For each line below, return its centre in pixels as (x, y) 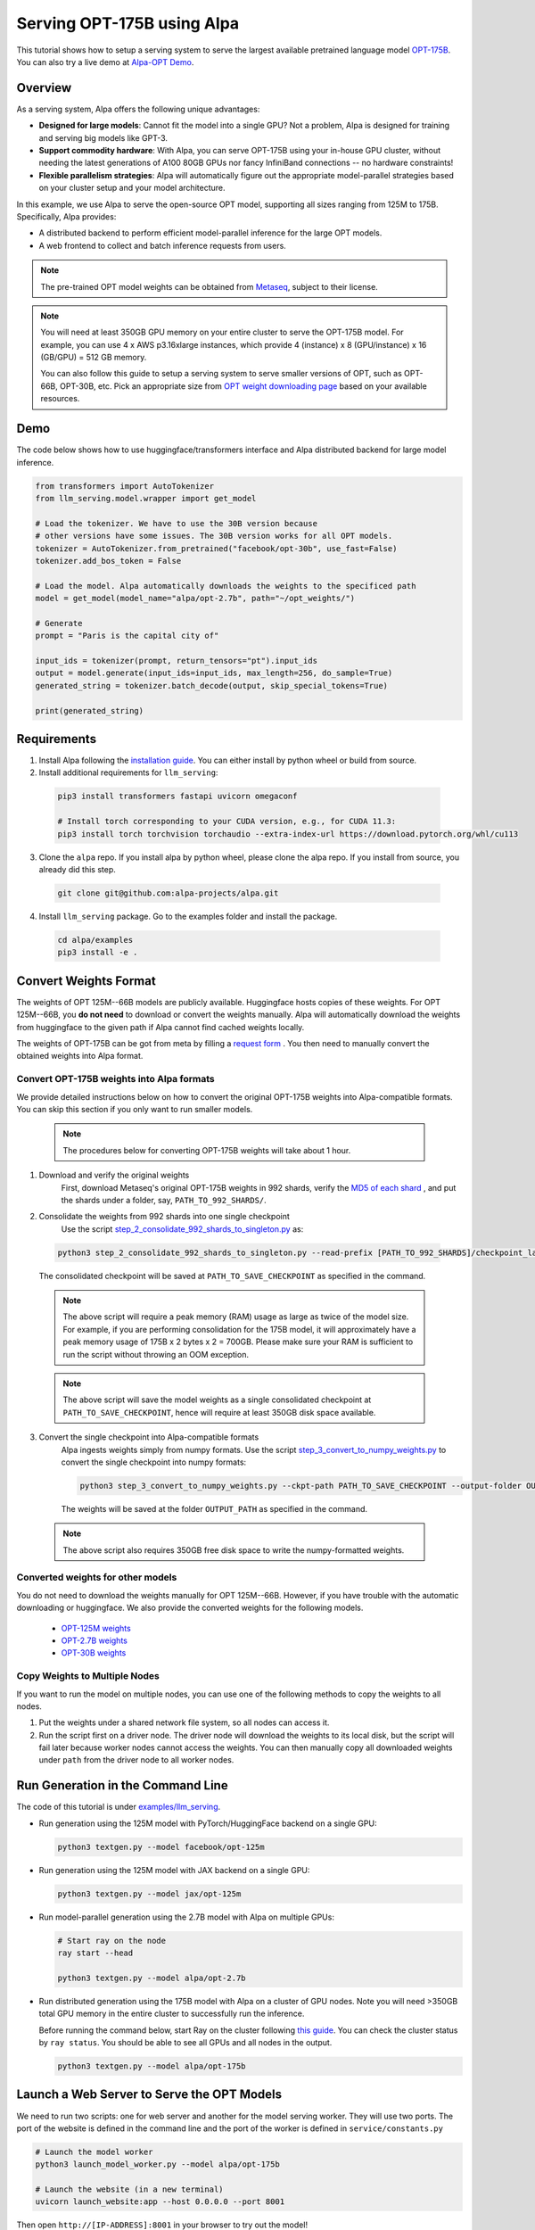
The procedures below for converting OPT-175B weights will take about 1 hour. (207, 1150)
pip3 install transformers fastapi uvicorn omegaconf (177, 797)
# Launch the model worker (94, 2152)
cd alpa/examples (95, 940)
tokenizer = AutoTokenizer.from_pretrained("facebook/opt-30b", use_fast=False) (216, 548)
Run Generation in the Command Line (122, 1785)
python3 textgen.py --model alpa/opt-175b (152, 2066)
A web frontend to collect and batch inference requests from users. (163, 245)
